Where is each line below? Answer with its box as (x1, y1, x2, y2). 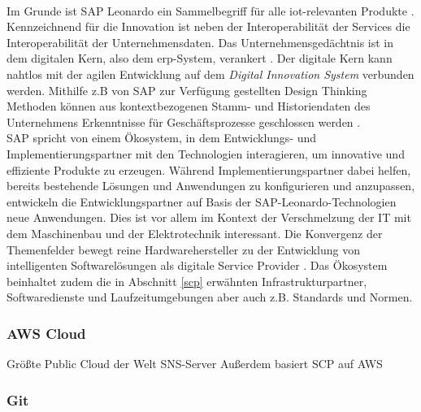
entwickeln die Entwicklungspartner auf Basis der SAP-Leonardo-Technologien (7, 193, 397, 210)
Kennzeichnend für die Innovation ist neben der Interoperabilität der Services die (7, 18, 410, 35)
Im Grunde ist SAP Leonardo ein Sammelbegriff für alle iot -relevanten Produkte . (7, 2, 414, 19)
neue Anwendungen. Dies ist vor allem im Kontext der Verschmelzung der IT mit (7, 209, 411, 226)
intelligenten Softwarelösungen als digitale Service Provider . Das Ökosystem (7, 257, 388, 274)
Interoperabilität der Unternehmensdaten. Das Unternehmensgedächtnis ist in (7, 33, 394, 50)
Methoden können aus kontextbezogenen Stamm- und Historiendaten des (7, 98, 371, 115)
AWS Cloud (7, 323, 86, 343)
